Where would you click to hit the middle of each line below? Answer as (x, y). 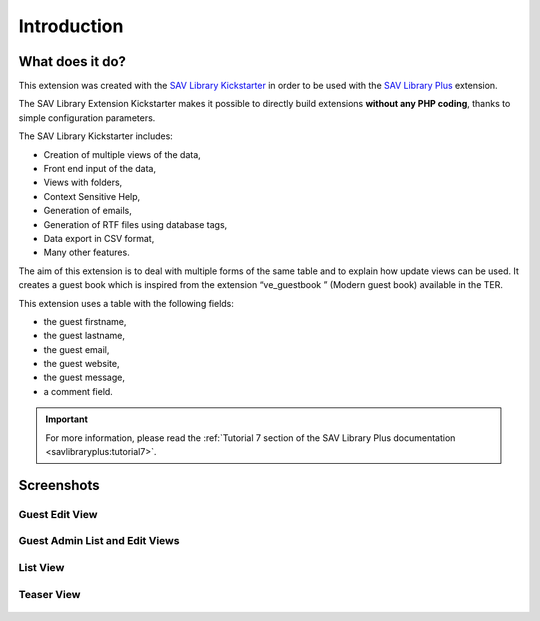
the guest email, (76, 349)
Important (67, 419)
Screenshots (59, 485)
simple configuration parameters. (87, 117)
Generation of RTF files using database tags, (135, 224)
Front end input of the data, (100, 169)
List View (41, 567)
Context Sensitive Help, (92, 196)
